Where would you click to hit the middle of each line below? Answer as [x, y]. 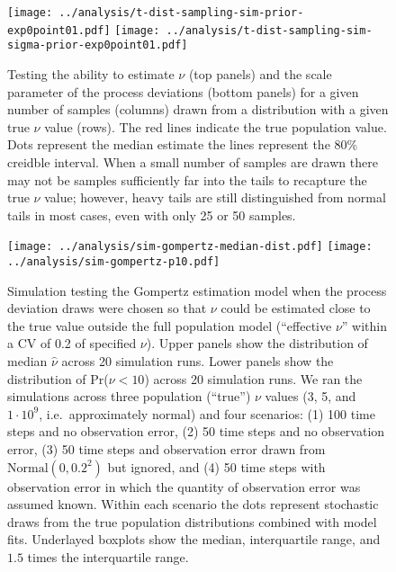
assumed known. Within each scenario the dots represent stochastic [193, 504]
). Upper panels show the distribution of [257, 343]
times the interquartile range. [108, 556]
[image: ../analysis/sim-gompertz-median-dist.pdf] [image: [190, 247]
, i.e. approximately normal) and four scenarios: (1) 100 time [207, 413]
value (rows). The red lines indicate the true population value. [216, 126]
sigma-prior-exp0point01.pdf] [98, 45]
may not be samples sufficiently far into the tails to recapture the [187, 179]
